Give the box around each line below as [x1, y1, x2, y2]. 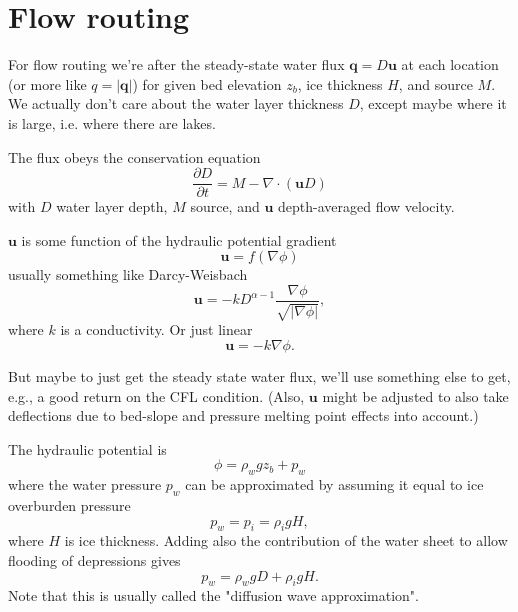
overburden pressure [8, 494, 131, 515]
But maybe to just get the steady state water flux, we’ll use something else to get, [8, 365, 511, 386]
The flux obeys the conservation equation [8, 146, 261, 167]
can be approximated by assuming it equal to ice [185, 474, 484, 495]
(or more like [8, 73, 87, 94]
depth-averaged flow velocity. [278, 196, 455, 217]
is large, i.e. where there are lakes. [8, 112, 216, 133]
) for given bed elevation [132, 73, 282, 94]
